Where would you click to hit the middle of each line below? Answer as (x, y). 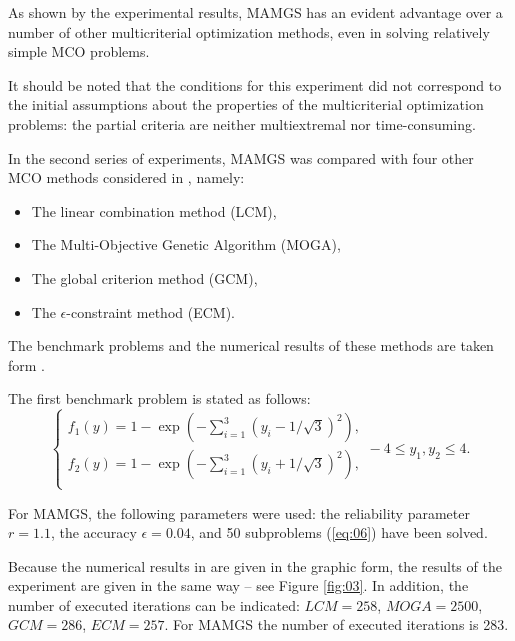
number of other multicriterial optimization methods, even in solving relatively (249, 31)
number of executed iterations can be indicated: (154, 604)
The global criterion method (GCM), (144, 277)
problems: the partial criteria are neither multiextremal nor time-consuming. (242, 123)
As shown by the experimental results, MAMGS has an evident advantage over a (255, 12)
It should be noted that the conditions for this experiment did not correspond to (255, 84)
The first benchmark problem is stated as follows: (159, 398)
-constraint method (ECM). (150, 311)
